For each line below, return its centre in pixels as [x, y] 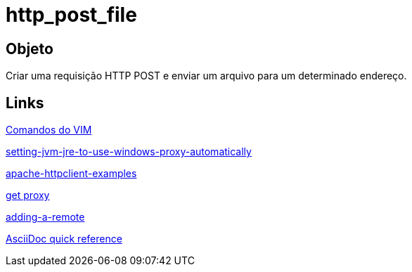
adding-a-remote [45, 217]
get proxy [28, 195]
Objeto [30, 48]
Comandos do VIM [49, 130]
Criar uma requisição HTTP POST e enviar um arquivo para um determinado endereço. [206, 76]
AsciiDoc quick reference [64, 239]
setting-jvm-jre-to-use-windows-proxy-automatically [129, 152]
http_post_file [71, 15]
